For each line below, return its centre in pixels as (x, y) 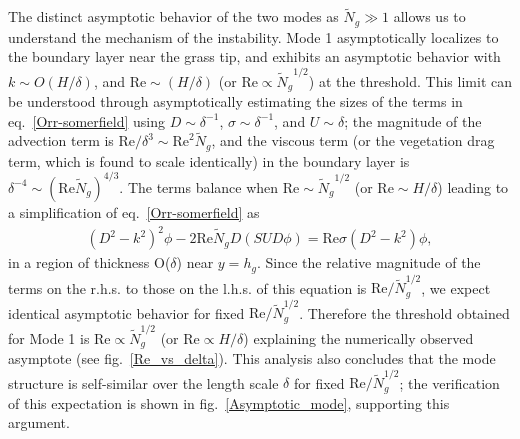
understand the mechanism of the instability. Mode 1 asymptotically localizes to (253, 36)
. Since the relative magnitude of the (368, 262)
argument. (39, 422)
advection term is (61, 140)
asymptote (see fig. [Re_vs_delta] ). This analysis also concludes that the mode (252, 358)
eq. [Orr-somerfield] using (87, 120)
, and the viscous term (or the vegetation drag (353, 140)
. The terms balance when (199, 186)
